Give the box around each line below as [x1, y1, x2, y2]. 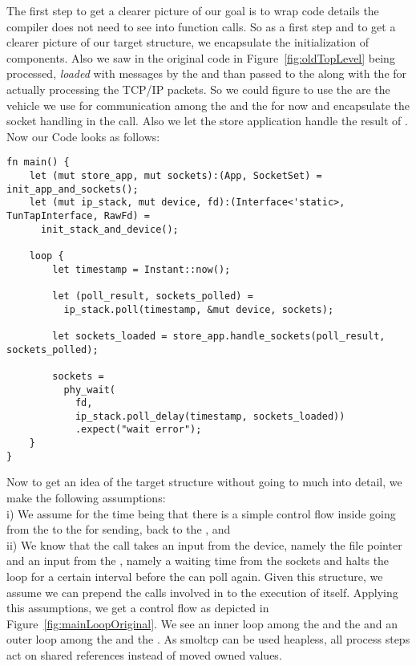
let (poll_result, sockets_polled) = [52, 290, 253, 302]
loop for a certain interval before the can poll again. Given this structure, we [6, 568, 383, 584]
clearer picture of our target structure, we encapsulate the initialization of [6, 34, 369, 51]
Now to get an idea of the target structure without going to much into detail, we [6, 473, 402, 490]
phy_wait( [63, 384, 116, 396]
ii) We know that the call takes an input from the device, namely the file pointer [6, 536, 402, 553]
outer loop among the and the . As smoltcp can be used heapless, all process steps [6, 631, 410, 648]
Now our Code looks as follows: [6, 128, 160, 144]
